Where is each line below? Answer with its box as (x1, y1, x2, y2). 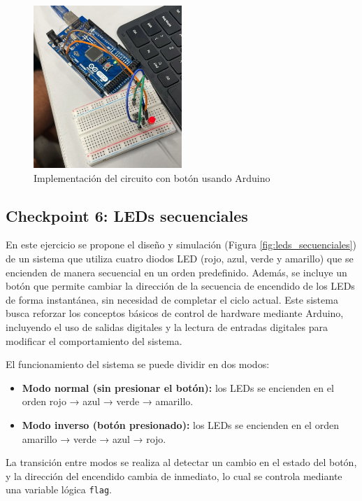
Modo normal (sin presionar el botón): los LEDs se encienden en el (22, 380, 334, 395)
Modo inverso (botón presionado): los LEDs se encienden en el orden (22, 418, 339, 432)
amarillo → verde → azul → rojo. (22, 431, 166, 446)
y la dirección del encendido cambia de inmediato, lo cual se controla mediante (6, 468, 342, 483)
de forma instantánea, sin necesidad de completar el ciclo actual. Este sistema (6, 292, 338, 306)
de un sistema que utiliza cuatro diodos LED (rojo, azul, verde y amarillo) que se (6, 251, 354, 266)
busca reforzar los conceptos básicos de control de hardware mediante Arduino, (6, 306, 344, 320)
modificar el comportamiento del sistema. (6, 333, 182, 348)
